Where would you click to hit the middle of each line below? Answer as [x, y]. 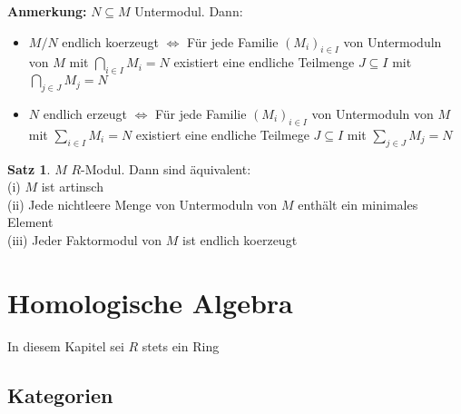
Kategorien [60, 394]
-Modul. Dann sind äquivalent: [166, 168]
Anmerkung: [47, 11]
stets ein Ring [181, 345]
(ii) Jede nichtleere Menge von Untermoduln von [142, 204]
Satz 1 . [29, 168]
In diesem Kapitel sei [66, 345]
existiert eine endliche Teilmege [222, 134]
